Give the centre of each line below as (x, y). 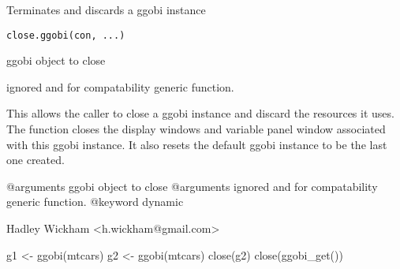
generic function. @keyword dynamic (95, 202)
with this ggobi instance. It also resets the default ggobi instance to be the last (197, 144)
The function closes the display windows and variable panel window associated (196, 129)
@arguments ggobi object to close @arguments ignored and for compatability (192, 186)
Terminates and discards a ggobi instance (106, 9)
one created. (36, 160)
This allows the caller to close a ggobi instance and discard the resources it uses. (200, 113)
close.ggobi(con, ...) (66, 35)
